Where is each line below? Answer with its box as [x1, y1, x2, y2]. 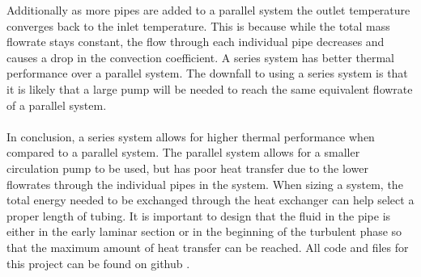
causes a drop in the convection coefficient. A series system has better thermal [6, 48, 394, 65]
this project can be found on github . [6, 254, 190, 271]
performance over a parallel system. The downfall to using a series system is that [6, 65, 408, 82]
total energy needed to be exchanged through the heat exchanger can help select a [6, 191, 415, 208]
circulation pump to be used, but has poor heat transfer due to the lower [6, 159, 368, 176]
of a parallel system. [6, 96, 107, 113]
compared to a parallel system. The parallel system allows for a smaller [6, 144, 360, 161]
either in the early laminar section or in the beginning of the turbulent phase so [6, 223, 402, 240]
